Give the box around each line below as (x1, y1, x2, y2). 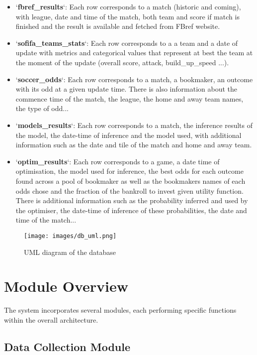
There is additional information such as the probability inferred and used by (15, 195, 248, 206)
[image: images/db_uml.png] (24, 232, 117, 239)
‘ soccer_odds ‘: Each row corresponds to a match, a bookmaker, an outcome (15, 74, 253, 84)
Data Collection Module (4, 339, 131, 354)
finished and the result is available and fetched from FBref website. (15, 21, 220, 31)
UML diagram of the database (24, 246, 116, 257)
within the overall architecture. (4, 314, 98, 325)
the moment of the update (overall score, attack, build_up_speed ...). (15, 57, 229, 67)
